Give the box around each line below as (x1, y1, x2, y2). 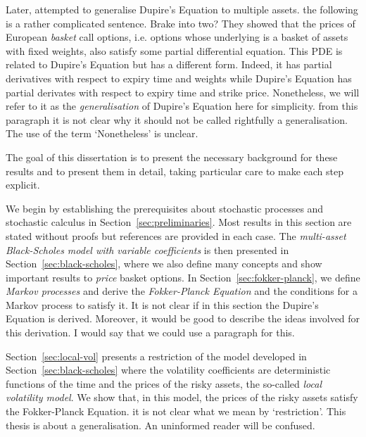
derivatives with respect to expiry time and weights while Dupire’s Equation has (6, 70, 352, 85)
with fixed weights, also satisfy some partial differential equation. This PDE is (6, 43, 343, 58)
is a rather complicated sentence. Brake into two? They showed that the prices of (6, 15, 355, 30)
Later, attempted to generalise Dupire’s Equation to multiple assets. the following (6, 2, 358, 16)
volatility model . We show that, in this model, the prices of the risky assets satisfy (6, 390, 358, 405)
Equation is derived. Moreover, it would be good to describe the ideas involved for (6, 311, 360, 326)
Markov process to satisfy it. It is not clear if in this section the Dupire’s (6, 297, 319, 312)
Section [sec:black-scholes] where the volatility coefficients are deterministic (6, 362, 331, 377)
